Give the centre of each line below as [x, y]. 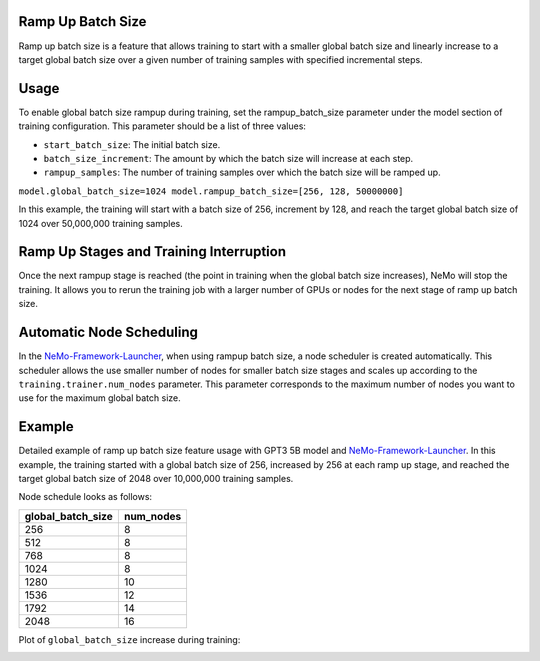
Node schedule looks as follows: [85, 497]
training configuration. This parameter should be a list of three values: [162, 126]
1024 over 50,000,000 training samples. [101, 223]
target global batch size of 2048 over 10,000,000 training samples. [156, 478]
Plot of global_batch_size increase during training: [129, 639]
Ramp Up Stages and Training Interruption [152, 251]
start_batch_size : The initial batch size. [132, 144]
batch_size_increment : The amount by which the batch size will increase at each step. [228, 158]
